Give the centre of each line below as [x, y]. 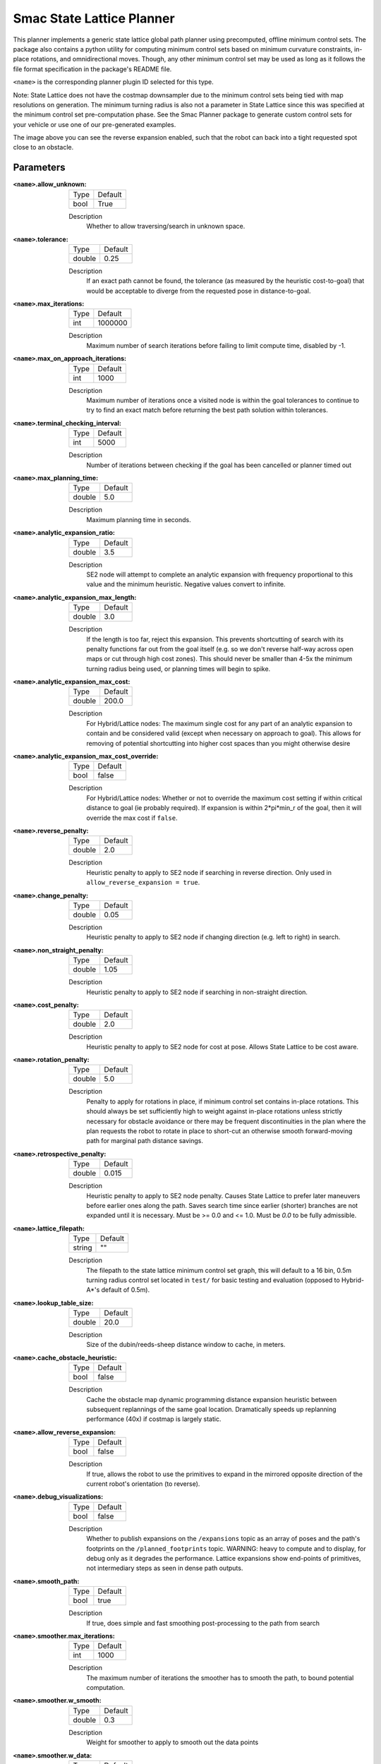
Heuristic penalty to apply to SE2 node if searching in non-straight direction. [197, 992]
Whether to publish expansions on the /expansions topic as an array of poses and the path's [223, 1539]
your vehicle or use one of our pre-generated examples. [95, 124]
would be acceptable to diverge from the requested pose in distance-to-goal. [199, 291]
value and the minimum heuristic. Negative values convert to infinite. [186, 584]
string [83, 1248]
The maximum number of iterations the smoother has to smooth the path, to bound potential [220, 1678]
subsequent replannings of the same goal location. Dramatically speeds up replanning [211, 1409]
